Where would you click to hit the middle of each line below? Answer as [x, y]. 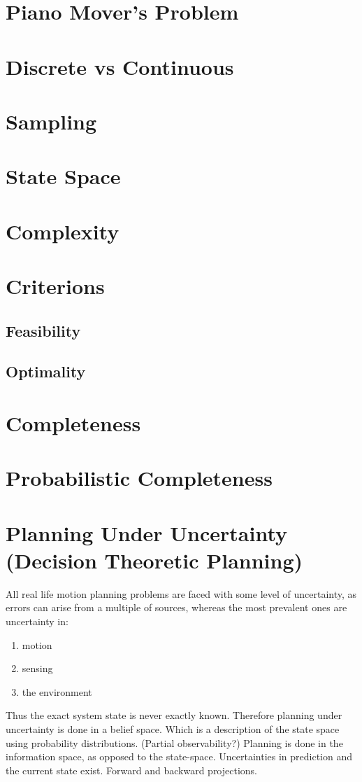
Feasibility [43, 330]
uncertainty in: [37, 621]
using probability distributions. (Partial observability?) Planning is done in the [174, 742]
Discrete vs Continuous [120, 66]
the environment [57, 691]
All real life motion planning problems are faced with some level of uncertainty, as [181, 593]
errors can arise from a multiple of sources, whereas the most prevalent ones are [176, 607]
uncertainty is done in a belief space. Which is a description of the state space [173, 729]
